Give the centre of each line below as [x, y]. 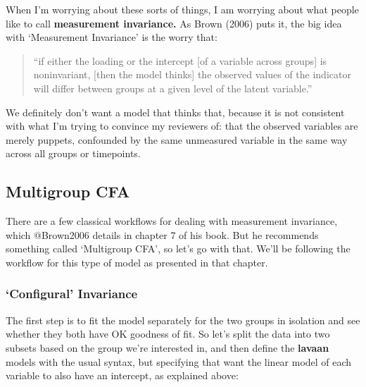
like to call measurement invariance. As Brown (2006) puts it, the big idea [174, 23]
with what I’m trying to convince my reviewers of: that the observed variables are [182, 126]
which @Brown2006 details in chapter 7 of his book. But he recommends [162, 234]
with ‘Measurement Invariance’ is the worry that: [112, 37]
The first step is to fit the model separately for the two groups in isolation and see [183, 320]
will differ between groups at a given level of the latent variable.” [173, 88]
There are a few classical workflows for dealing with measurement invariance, [172, 221]
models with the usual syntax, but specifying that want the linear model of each [179, 361]
